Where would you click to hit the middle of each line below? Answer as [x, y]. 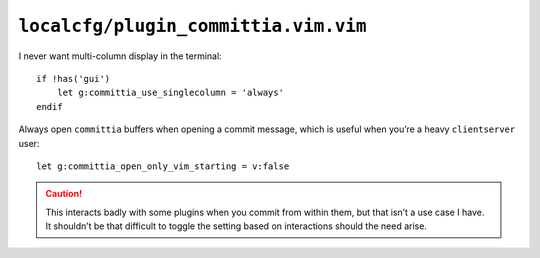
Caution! [64, 194]
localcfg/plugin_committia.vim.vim [192, 26]
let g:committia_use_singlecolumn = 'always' [170, 93]
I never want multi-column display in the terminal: [120, 56]
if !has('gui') [73, 78]
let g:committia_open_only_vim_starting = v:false [163, 166]
